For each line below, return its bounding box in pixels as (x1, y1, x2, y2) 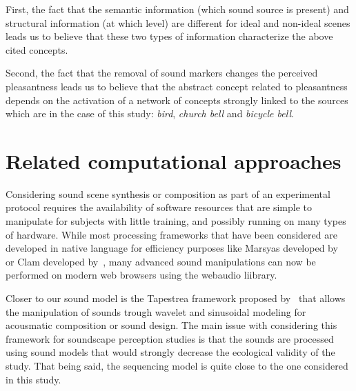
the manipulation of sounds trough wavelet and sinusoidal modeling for (6, 304, 306, 319)
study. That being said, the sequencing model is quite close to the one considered (6, 359, 348, 372)
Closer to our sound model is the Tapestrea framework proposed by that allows (6, 291, 346, 305)
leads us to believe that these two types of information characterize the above (6, 29, 333, 43)
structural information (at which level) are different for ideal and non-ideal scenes (6, 15, 350, 30)
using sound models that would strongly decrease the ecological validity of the (6, 345, 335, 359)
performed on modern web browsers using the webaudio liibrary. (6, 268, 277, 282)
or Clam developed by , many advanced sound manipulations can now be (6, 254, 316, 268)
